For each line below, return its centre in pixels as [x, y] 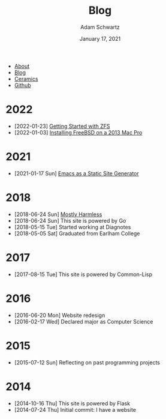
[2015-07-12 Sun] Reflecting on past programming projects [87, 362]
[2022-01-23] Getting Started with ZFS [62, 126]
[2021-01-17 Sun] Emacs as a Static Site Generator [76, 173]
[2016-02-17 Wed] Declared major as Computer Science [84, 321]
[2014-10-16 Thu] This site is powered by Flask [72, 403]
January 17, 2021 [100, 38]
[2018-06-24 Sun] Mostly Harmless [58, 214]
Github [22, 85]
